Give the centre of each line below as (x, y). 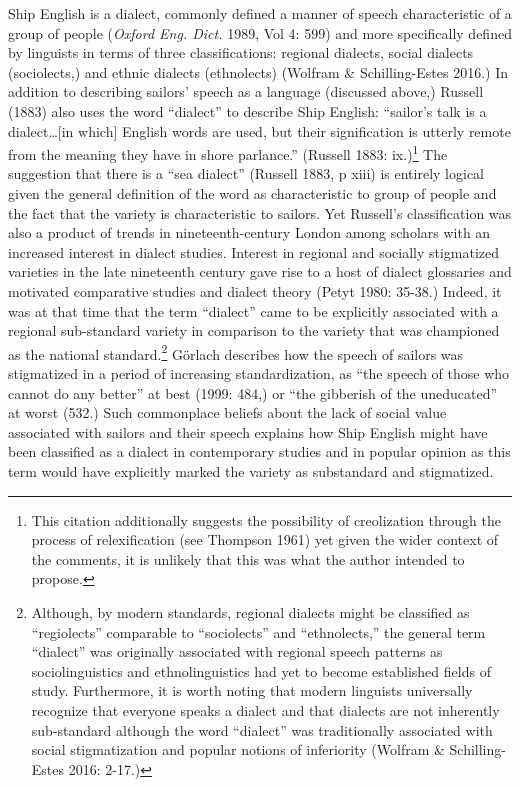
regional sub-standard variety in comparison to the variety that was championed (254, 330)
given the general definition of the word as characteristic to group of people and (252, 193)
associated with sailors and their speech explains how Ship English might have (248, 431)
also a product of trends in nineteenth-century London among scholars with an (249, 232)
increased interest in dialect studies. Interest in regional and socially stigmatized (254, 251)
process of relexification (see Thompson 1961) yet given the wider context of (265, 539)
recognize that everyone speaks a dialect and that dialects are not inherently (265, 709)
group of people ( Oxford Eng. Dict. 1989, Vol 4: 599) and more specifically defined (260, 32)
